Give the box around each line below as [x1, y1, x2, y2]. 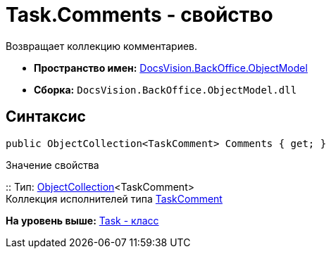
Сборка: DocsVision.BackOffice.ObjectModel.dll [34, 83, 297, 96]
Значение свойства [6, 158, 99, 171]
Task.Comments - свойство [6, 3, 273, 27]
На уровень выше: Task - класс [6, 214, 159, 227]
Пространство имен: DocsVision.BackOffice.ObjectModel [34, 61, 308, 74]
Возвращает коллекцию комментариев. [6, 39, 198, 52]
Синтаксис [6, 108, 86, 126]
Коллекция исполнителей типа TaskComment [6, 192, 223, 205]
